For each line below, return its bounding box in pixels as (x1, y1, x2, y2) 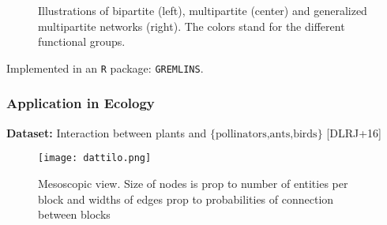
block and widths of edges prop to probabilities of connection (38, 190, 334, 207)
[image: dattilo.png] (38, 152, 152, 164)
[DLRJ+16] (326, 124, 381, 141)
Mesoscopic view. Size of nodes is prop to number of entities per (38, 174, 348, 191)
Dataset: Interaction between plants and (6, 124, 207, 141)
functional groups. (38, 33, 126, 50)
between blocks (38, 206, 111, 223)
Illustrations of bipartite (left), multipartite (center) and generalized (38, 2, 367, 18)
